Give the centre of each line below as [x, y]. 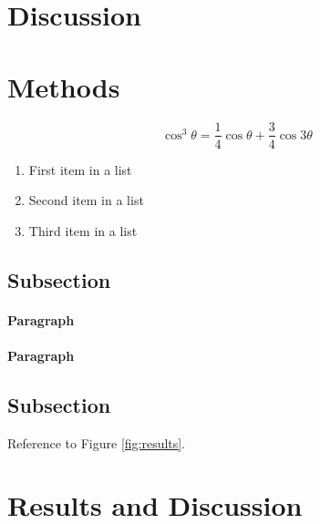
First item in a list [80, 169]
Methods [64, 86]
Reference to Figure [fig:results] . [97, 442]
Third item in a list [83, 230]
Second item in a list [86, 200]
